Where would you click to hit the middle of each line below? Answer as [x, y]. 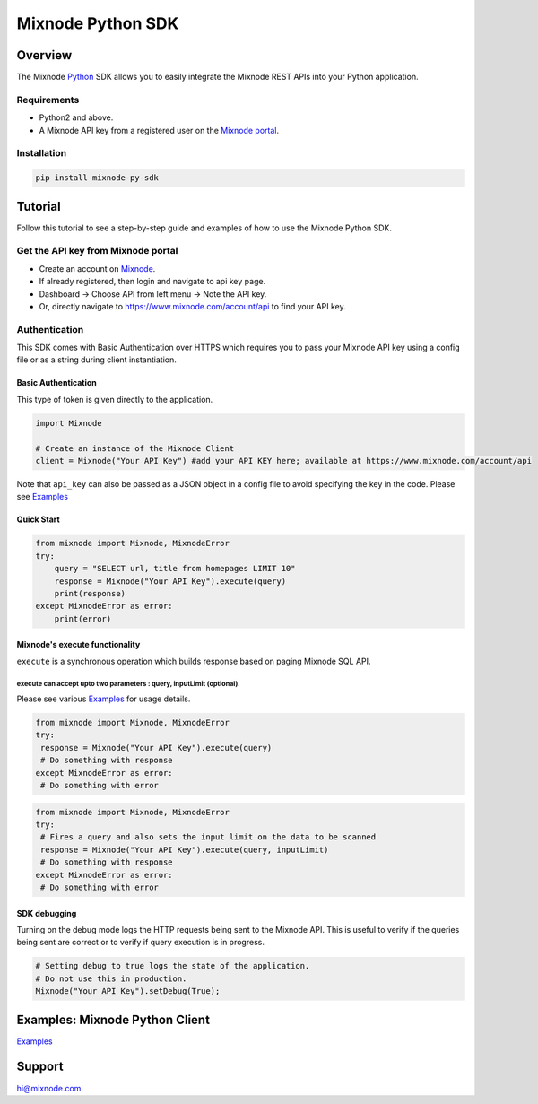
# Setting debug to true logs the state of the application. [173, 966]
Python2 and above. [76, 117]
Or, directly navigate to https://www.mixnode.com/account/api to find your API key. [192, 306]
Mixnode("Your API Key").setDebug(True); [128, 991]
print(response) [90, 593]
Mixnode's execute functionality [78, 645]
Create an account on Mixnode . [97, 268]
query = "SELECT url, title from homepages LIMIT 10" [175, 569]
